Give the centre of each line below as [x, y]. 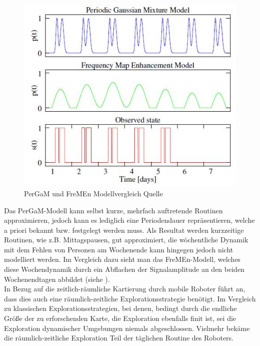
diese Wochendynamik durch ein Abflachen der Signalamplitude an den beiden [124, 269]
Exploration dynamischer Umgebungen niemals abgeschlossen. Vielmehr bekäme [127, 328]
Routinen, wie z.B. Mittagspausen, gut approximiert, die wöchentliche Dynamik [126, 240]
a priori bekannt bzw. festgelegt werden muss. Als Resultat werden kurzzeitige [124, 230]
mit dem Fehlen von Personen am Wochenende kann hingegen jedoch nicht [119, 249]
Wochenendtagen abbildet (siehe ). [57, 279]
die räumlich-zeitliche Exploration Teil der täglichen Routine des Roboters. [119, 338]
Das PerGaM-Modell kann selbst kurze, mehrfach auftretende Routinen [113, 210]
